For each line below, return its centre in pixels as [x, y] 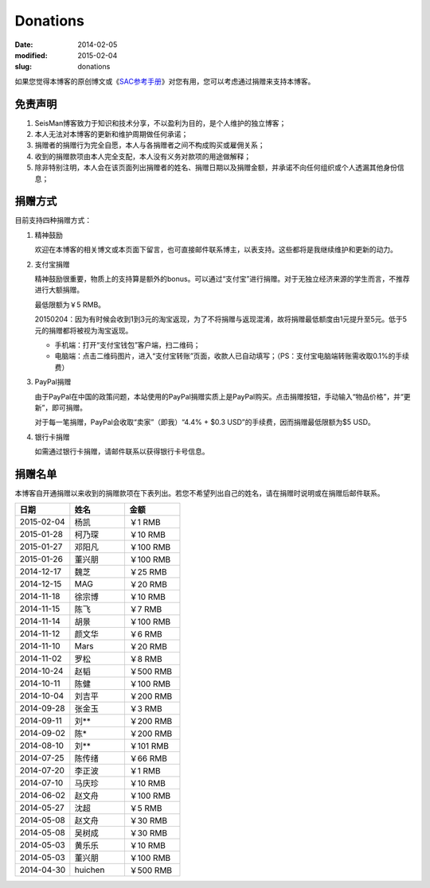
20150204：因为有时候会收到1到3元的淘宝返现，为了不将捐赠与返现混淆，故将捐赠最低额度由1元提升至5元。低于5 [221, 319]
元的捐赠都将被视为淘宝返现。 [84, 330]
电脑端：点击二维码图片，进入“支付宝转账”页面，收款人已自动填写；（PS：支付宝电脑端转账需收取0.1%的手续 [232, 356]
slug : [23, 67]
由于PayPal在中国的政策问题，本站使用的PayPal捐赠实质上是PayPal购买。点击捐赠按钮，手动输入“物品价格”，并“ [219, 396]
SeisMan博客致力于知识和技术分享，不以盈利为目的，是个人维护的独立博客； [160, 123]
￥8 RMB [146, 659]
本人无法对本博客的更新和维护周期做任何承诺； [111, 134]
